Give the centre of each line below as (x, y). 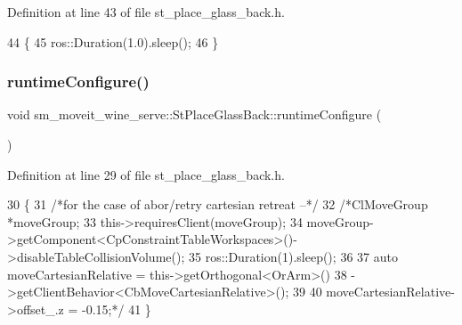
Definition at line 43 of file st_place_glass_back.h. (146, 12)
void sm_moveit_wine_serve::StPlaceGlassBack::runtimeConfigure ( (195, 114)
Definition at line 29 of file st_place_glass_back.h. (146, 174)
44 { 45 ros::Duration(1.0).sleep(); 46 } (113, 41)
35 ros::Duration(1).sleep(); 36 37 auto (293, 256)
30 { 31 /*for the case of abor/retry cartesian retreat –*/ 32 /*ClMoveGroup (218, 204)
